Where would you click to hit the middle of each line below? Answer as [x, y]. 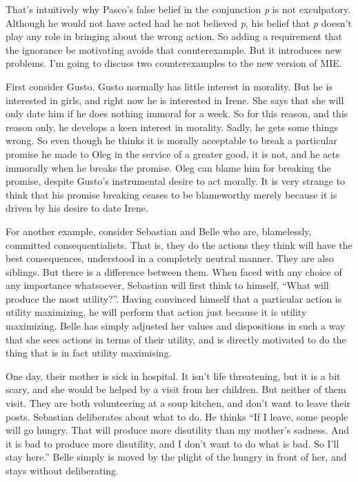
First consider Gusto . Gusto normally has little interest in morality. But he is [169, 86]
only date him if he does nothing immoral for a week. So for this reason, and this [177, 113]
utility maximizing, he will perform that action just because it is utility [156, 312]
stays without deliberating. [62, 470]
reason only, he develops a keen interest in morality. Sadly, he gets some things [172, 127]
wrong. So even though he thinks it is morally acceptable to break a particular [171, 140]
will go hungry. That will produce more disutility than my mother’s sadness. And [177, 430]
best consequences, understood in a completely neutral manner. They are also [170, 258]
